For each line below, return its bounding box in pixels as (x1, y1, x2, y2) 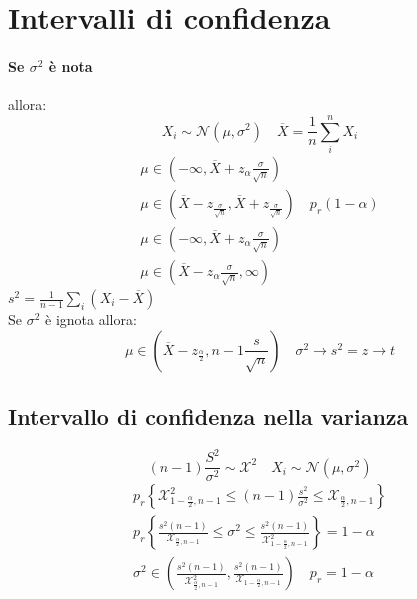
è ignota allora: (45, 309, 137, 330)
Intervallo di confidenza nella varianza (8, 401, 409, 431)
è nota (48, 55, 93, 76)
